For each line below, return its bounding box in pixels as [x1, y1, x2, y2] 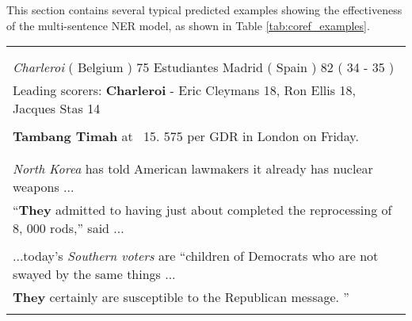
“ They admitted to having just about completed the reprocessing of [13, 201, 392, 220]
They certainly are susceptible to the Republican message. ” [13, 288, 349, 307]
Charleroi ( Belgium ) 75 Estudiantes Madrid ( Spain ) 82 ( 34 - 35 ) [13, 58, 395, 77]
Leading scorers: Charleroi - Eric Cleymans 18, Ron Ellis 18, [13, 81, 356, 100]
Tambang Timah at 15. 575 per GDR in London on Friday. [13, 127, 359, 146]
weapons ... [13, 178, 74, 197]
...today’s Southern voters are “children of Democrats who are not [13, 246, 379, 266]
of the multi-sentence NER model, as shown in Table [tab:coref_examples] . [6, 17, 370, 33]
